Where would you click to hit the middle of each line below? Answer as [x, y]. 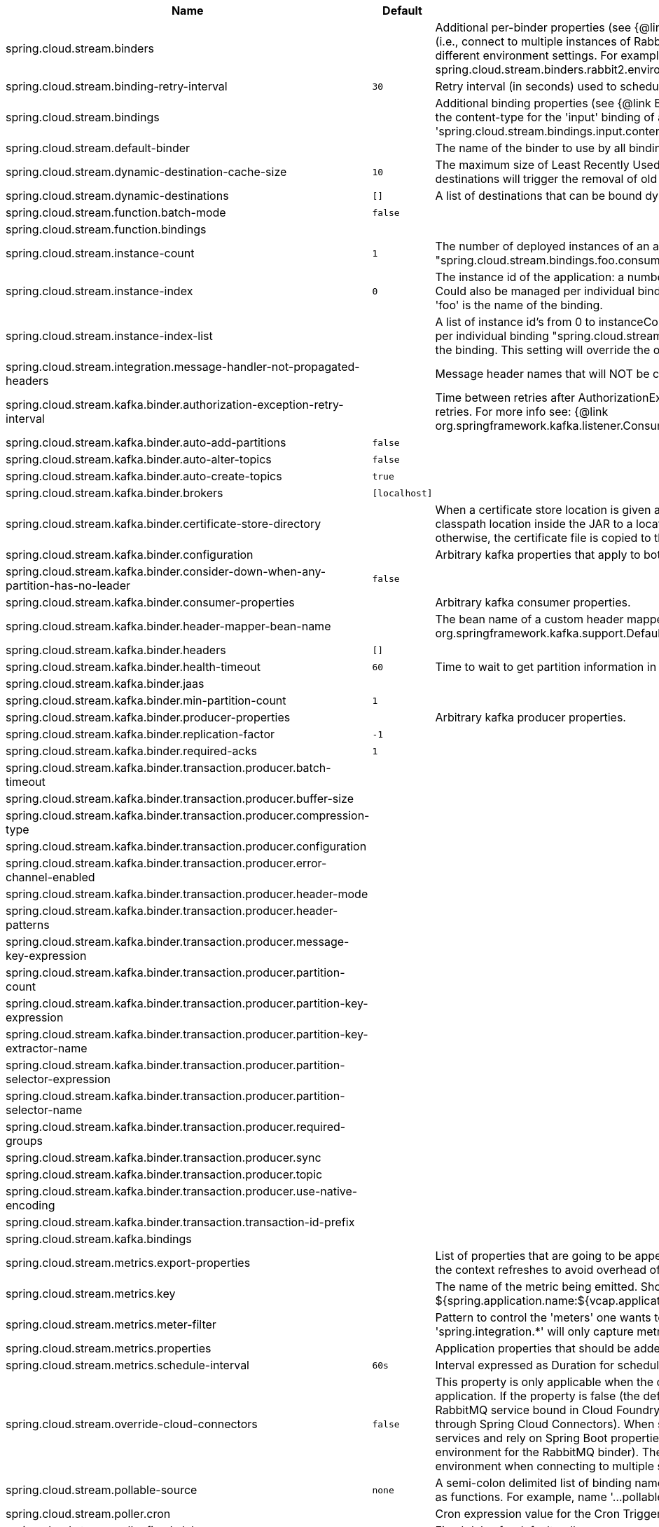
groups [24, 1141]
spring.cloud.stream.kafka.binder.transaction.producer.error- [166, 863]
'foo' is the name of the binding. [519, 305]
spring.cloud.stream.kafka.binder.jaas [105, 684]
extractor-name [47, 1048]
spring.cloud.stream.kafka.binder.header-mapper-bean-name [168, 626]
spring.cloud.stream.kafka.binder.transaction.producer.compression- [188, 815]
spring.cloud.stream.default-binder [98, 148]
